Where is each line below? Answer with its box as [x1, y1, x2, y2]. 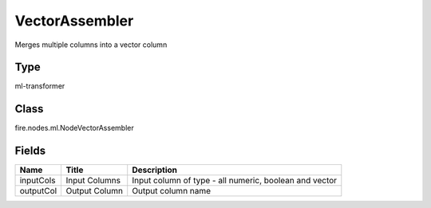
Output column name [132, 186, 212, 197]
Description [132, 164, 178, 175]
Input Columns [65, 175, 121, 186]
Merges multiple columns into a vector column [14, 40, 168, 49]
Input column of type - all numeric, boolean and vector [132, 175, 338, 186]
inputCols [19, 175, 56, 186]
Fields [14, 144, 46, 158]
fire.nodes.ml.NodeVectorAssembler [14, 124, 135, 133]
